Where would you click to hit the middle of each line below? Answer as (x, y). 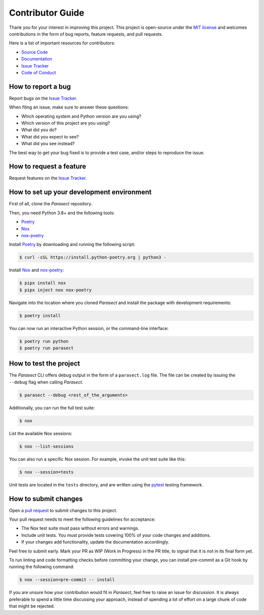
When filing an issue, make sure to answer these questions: (69, 107)
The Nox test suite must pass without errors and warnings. (80, 528)
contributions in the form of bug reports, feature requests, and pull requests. (86, 34)
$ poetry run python (44, 341)
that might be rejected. (32, 606)
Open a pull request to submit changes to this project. (63, 510)
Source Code (35, 52)
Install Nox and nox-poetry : (36, 270)
